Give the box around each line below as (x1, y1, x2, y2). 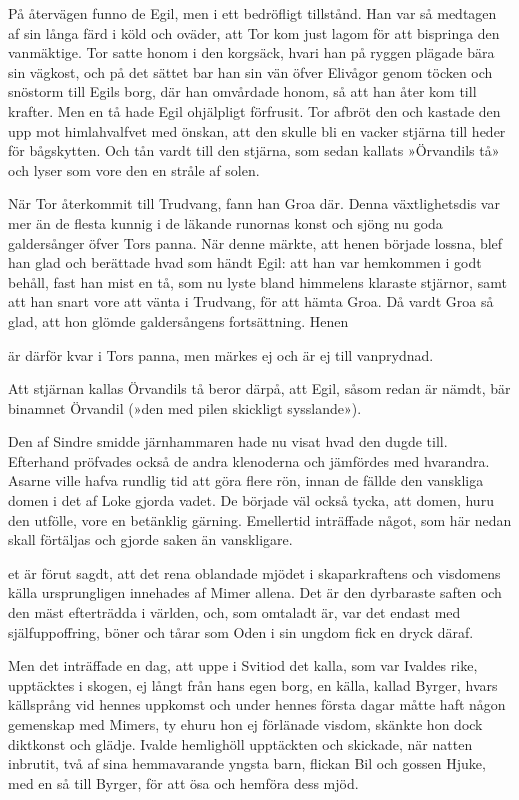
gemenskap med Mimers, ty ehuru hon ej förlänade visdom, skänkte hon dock (8, 714, 483, 734)
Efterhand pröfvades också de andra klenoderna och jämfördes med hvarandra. (8, 450, 490, 471)
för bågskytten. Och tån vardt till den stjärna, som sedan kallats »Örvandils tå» (8, 140, 500, 161)
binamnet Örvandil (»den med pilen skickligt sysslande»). (8, 397, 362, 418)
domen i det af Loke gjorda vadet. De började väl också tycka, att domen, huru (8, 490, 494, 511)
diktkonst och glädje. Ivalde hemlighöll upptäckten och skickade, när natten (8, 733, 473, 754)
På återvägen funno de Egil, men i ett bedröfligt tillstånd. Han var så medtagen (8, 3, 497, 23)
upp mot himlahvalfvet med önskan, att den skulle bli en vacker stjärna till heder (8, 120, 506, 141)
